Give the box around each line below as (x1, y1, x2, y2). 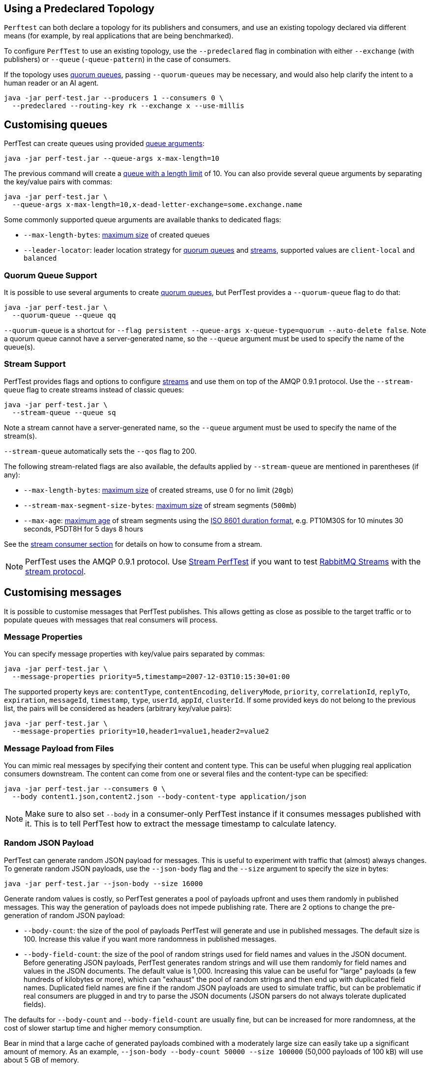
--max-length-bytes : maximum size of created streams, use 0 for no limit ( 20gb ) (24, 485, 294, 494)
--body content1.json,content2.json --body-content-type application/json (12, 793, 307, 801)
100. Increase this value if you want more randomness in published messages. (24, 934, 277, 943)
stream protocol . (25, 566, 86, 576)
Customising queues (4, 118, 108, 131)
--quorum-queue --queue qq (12, 311, 116, 320)
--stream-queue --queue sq (12, 408, 116, 416)
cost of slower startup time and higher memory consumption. (4, 1023, 202, 1032)
